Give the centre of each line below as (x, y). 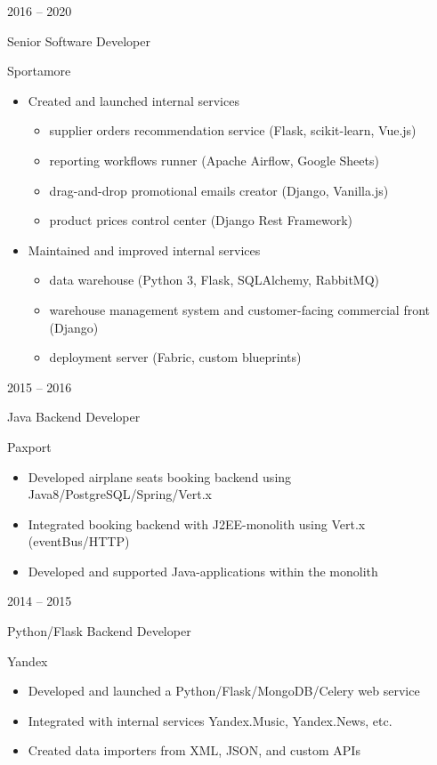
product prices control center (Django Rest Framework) (201, 220)
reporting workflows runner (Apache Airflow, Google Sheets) (214, 160)
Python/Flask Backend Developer (99, 631)
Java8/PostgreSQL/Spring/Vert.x (120, 494)
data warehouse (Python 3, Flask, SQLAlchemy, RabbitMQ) (214, 280)
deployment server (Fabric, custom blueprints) (175, 357)
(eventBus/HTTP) (79, 541)
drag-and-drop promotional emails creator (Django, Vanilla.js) (219, 190)
